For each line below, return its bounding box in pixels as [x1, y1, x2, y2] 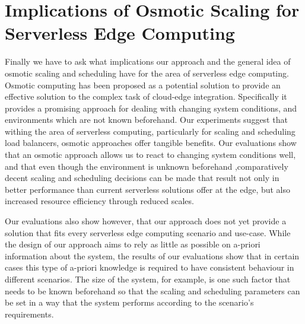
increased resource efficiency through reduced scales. [5, 195, 194, 207]
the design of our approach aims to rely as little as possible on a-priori [5, 238, 260, 250]
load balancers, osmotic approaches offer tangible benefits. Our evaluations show [5, 136, 297, 149]
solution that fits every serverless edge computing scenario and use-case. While [5, 226, 291, 239]
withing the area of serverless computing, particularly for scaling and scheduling [5, 125, 296, 137]
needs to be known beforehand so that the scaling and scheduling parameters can [5, 284, 300, 297]
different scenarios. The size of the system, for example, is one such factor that [5, 273, 291, 285]
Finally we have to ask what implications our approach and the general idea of [5, 55, 291, 68]
